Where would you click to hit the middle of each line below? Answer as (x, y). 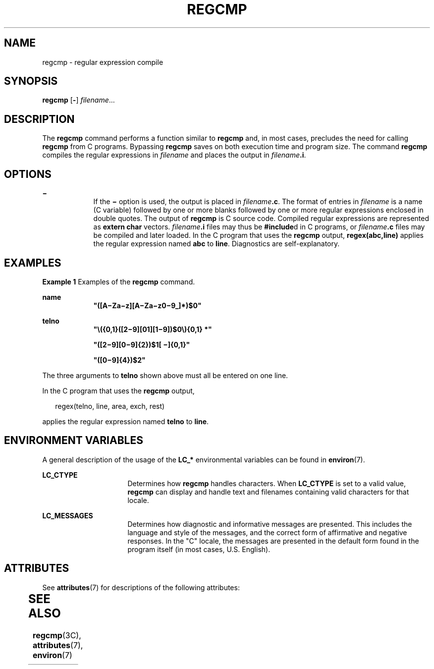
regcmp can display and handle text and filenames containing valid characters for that (268, 492)
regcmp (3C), (57, 635)
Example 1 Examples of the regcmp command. (119, 281)
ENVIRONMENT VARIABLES (74, 441)
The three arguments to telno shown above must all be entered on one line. (165, 375)
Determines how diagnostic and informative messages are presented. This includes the (270, 524)
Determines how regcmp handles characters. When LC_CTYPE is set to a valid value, (267, 483)
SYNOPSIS (31, 81)
